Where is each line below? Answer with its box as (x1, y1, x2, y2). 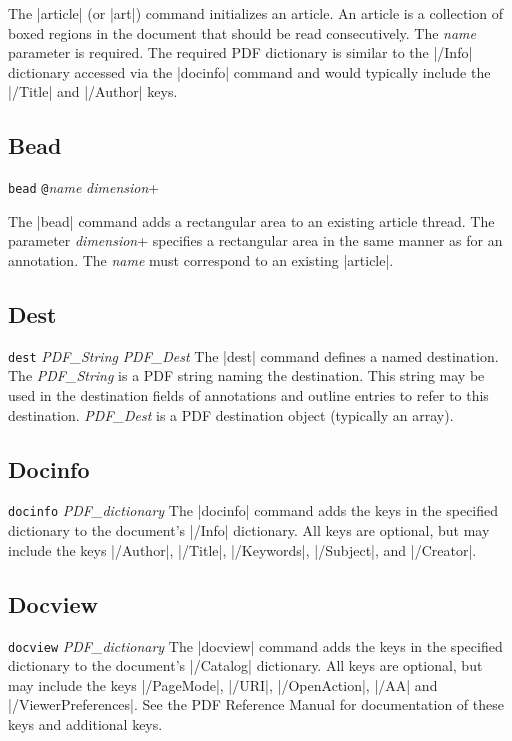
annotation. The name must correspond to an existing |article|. (8, 250, 394, 271)
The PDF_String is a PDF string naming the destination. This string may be (8, 365, 485, 386)
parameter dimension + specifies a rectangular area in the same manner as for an (8, 230, 503, 251)
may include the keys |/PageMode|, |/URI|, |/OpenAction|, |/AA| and (8, 674, 438, 695)
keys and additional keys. (8, 713, 163, 734)
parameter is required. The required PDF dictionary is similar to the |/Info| (8, 42, 473, 63)
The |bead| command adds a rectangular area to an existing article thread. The (8, 210, 495, 231)
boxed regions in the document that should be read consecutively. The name (8, 22, 477, 43)
